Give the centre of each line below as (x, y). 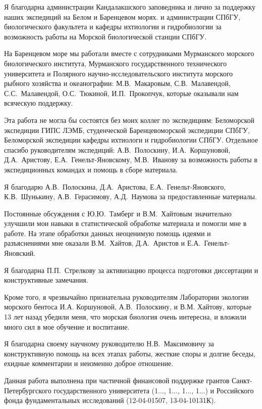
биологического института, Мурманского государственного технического (115, 63)
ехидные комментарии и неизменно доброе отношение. (89, 363)
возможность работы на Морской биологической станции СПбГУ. (106, 36)
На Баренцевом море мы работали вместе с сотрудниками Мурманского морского (129, 53)
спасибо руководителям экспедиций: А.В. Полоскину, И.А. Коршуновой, (117, 149)
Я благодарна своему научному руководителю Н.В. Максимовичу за (109, 344)
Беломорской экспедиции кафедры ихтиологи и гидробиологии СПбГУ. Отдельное (131, 140)
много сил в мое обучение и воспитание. (67, 326)
